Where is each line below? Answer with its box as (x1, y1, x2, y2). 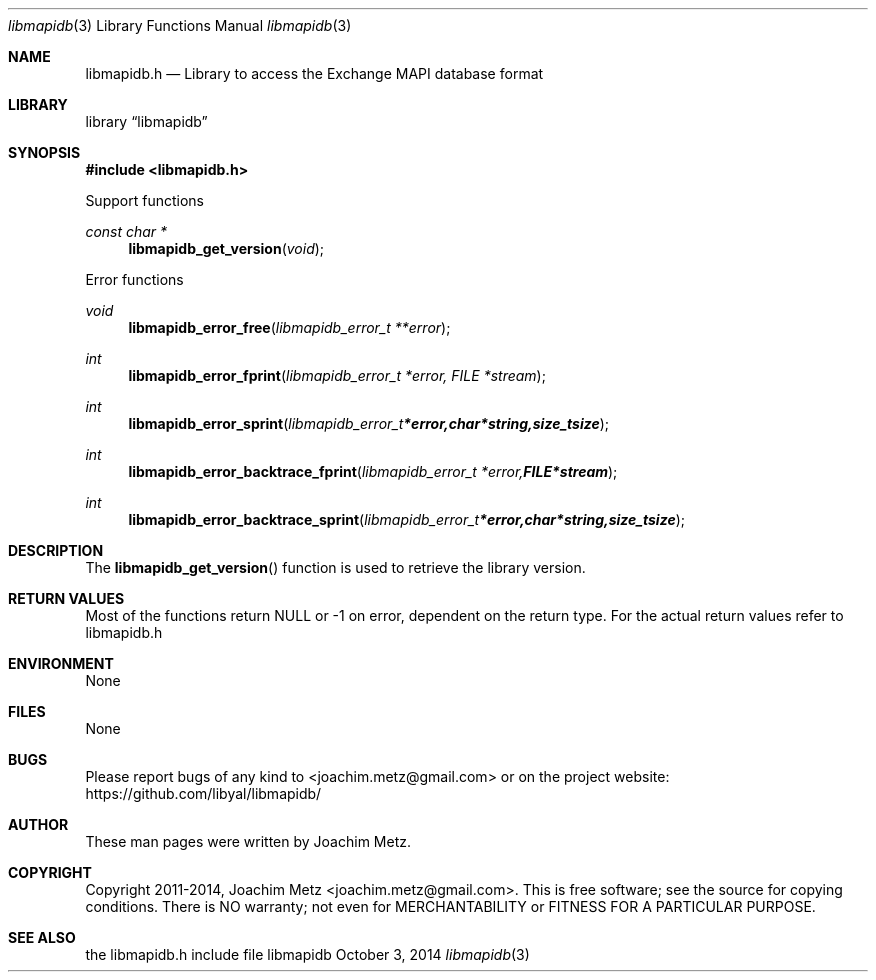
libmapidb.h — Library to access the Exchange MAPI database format (85, 65, 544, 82)
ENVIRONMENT (8, 655, 114, 672)
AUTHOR (8, 816, 69, 833)
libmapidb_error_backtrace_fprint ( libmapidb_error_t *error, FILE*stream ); (128, 463, 618, 480)
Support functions (85, 192, 204, 209)
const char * (85, 223, 168, 240)
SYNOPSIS (8, 144, 81, 161)
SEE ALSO (8, 929, 76, 946)
